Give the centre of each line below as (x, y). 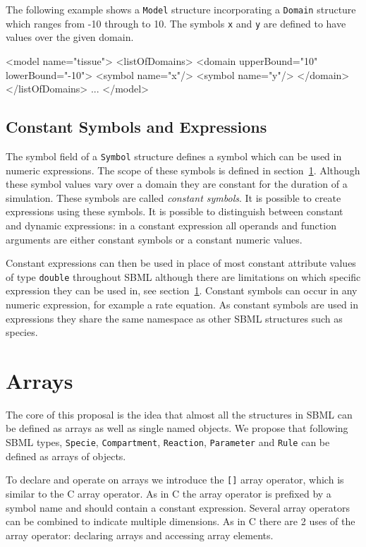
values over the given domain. (70, 37)
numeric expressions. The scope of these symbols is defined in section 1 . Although (183, 170)
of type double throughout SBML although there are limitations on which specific (183, 276)
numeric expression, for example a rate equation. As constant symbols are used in (182, 304)
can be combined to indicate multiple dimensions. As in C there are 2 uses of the (181, 521)
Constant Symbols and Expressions (136, 127)
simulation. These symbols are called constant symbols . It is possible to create (173, 197)
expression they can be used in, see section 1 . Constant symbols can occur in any (182, 290)
